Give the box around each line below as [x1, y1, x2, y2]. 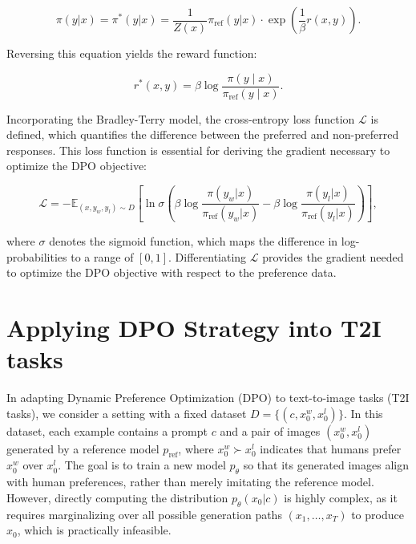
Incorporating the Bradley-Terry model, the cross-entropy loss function [6, 110, 355, 127]
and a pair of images [220, 422, 321, 439]
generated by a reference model [6, 440, 160, 457]
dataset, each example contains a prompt [6, 422, 208, 439]
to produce [351, 505, 404, 522]
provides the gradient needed [262, 248, 404, 265]
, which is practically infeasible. [17, 522, 172, 538]
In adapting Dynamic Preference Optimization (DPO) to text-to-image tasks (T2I [6, 389, 410, 406]
